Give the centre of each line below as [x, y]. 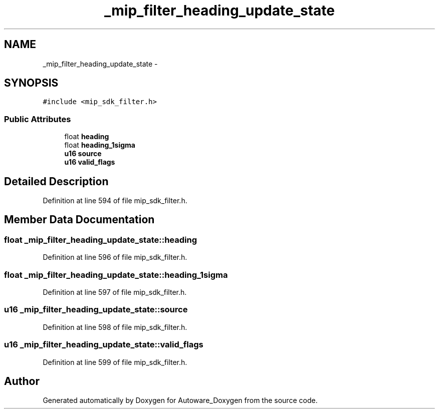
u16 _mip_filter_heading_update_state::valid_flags [104, 345]
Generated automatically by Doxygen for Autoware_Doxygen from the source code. [180, 400]
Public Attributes [38, 119]
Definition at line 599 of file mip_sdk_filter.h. [115, 362]
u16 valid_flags [90, 162]
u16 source [83, 154]
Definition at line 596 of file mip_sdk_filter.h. [115, 257]
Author [22, 381]
